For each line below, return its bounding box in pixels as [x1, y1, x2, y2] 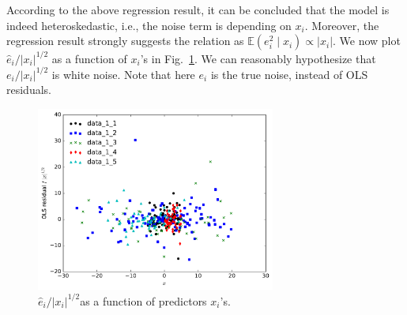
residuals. [6, 81, 51, 98]
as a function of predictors [80, 292, 207, 309]
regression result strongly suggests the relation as [6, 32, 244, 49]
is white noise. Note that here [51, 66, 195, 82]
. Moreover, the [304, 17, 379, 33]
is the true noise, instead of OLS [210, 66, 368, 82]
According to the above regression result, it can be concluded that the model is [6, 2, 390, 17]
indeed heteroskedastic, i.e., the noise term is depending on [6, 17, 292, 33]
